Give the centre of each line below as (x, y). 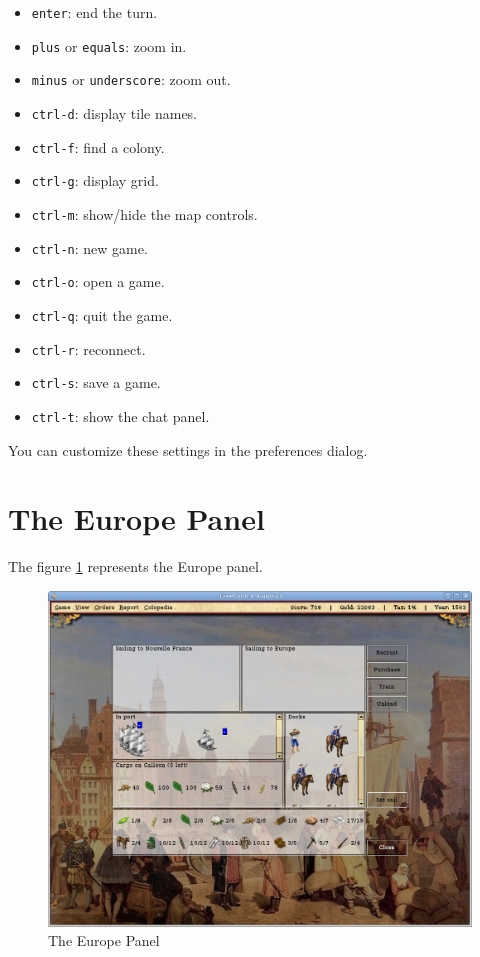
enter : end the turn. (94, 12)
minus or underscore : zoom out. (131, 79)
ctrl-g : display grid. (95, 180)
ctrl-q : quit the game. (102, 314)
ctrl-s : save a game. (96, 382)
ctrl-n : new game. (89, 247)
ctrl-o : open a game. (98, 281)
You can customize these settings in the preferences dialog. (188, 449)
